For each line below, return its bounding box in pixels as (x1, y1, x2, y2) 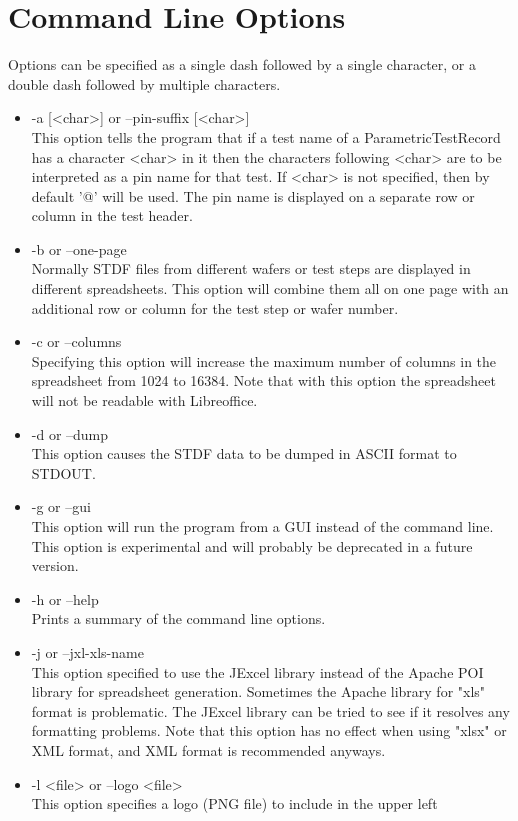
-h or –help (31, 588, 99, 609)
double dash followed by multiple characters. (8, 73, 281, 94)
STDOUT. (31, 462, 96, 483)
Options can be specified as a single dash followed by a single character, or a (8, 54, 476, 75)
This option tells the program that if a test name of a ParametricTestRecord (31, 126, 501, 147)
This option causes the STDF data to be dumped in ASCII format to (31, 443, 457, 464)
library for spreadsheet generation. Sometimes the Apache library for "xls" (31, 681, 486, 702)
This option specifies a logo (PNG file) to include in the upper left (31, 793, 438, 814)
